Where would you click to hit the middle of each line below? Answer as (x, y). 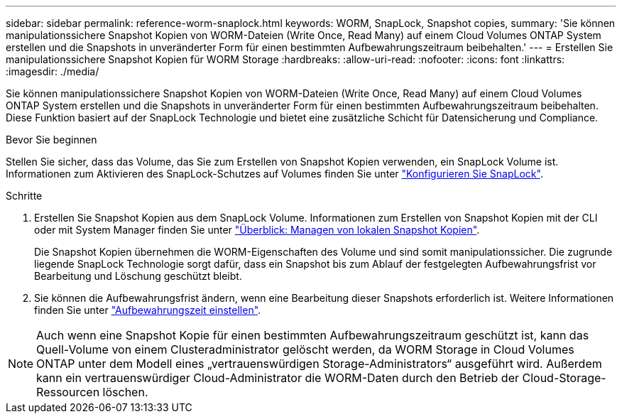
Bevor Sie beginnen (51, 140)
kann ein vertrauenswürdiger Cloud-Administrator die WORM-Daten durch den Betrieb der (278, 378)
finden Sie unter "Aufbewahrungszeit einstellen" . (148, 310)
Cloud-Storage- (564, 378)
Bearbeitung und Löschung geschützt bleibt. (138, 276)
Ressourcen (68, 392)
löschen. (125, 392)
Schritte (24, 196)
